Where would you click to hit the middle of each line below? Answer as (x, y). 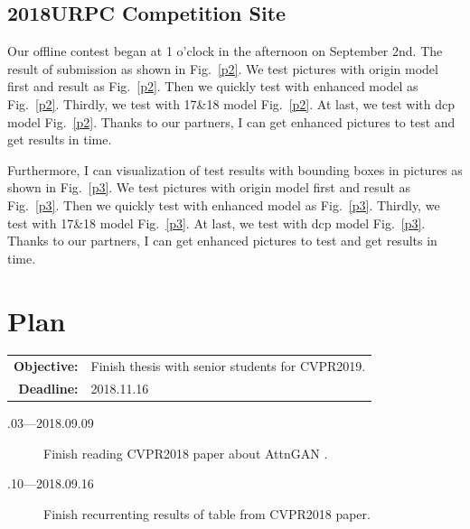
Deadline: (48, 389)
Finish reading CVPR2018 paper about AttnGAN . (186, 453)
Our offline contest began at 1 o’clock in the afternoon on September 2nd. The (225, 51)
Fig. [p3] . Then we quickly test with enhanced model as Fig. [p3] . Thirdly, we (224, 204)
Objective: (46, 366)
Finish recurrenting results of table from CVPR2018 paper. (207, 513)
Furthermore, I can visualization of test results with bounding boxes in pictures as (235, 169)
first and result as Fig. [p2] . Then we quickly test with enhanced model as (213, 86)
